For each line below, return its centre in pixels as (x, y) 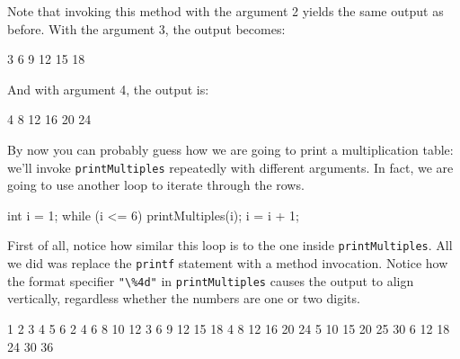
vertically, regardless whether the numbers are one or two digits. (184, 298)
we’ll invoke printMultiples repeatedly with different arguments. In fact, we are (230, 167)
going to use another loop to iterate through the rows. (156, 185)
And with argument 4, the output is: (108, 89)
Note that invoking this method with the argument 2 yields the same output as (226, 11)
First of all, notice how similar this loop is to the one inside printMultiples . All (230, 245)
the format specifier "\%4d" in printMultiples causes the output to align (211, 280)
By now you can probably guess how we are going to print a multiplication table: (230, 149)
